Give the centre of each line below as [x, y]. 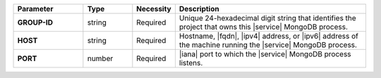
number [100, 58]
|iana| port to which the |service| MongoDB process [265, 54]
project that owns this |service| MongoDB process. [264, 27]
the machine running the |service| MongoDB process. [268, 45]
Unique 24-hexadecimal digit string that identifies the [267, 18]
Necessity [154, 9]
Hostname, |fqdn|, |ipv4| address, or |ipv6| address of [269, 36]
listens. [191, 63]
